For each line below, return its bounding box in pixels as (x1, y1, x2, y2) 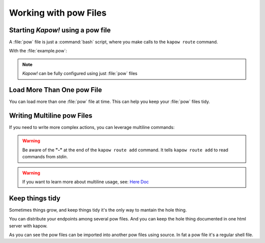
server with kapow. (9, 223, 48, 229)
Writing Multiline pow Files (9, 111, 93, 120)
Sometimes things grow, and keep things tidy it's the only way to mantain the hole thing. (9, 207, 187, 213)
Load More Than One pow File (9, 86, 103, 94)
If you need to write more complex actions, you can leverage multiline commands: (9, 124, 175, 130)
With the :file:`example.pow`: (9, 48, 67, 54)
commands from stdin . (22, 154, 68, 160)
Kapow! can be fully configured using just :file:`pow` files (22, 71, 137, 76)
